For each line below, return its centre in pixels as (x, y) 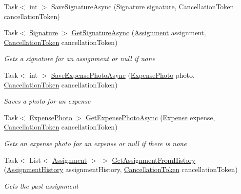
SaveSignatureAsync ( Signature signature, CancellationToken (142, 6)
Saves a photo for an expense (47, 101)
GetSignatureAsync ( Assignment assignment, (139, 32)
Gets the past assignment (41, 185)
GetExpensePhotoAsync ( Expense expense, (150, 117)
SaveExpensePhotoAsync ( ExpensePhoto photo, (123, 75)
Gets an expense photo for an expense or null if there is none (95, 143)
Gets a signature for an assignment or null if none (80, 58)
